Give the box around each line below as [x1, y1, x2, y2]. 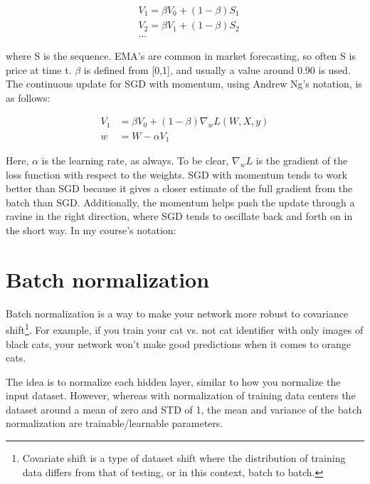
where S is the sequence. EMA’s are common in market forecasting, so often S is [6, 48, 356, 63]
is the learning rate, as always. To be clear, [41, 152, 229, 167]
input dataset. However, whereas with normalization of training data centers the [6, 388, 356, 403]
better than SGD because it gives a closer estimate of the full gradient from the [6, 181, 353, 196]
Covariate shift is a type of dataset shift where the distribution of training [22, 451, 346, 465]
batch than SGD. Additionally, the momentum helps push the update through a [6, 194, 355, 209]
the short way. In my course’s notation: [6, 222, 176, 237]
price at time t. [6, 62, 72, 77]
